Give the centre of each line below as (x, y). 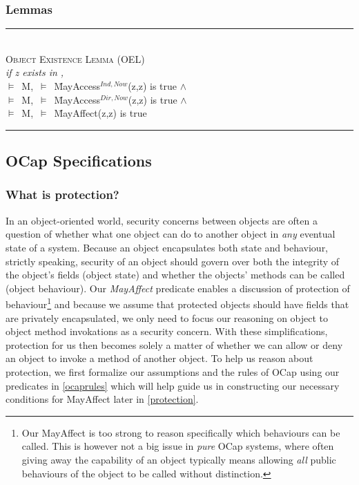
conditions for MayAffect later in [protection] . (102, 399)
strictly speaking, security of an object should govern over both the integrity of (173, 261)
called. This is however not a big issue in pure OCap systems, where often (178, 446)
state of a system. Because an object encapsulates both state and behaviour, (167, 247)
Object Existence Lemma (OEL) (75, 58)
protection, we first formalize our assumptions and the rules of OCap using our (173, 371)
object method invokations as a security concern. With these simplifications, (167, 331)
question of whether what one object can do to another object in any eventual (171, 234)
